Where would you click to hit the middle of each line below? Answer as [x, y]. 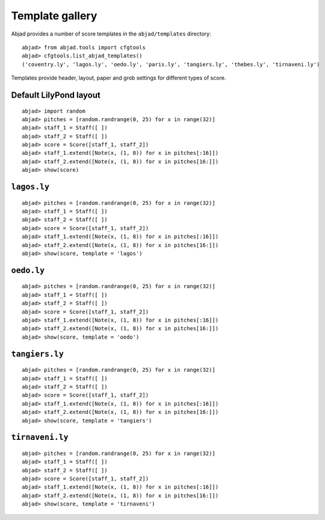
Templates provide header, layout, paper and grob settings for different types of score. [119, 78]
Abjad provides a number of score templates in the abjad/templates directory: [111, 34]
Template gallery [54, 16]
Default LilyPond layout [56, 95]
